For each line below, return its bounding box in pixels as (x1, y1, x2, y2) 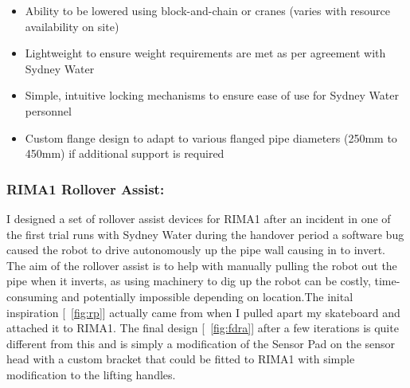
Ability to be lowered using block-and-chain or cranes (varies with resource (25, 2, 391, 18)
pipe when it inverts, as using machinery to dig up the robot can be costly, (6, 272, 371, 289)
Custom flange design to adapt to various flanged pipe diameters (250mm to (25, 129, 397, 146)
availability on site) (25, 18, 119, 34)
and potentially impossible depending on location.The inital (61, 288, 353, 304)
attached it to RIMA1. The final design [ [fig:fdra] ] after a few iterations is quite (6, 319, 399, 336)
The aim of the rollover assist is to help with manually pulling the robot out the (6, 257, 397, 273)
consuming (6, 288, 58, 304)
